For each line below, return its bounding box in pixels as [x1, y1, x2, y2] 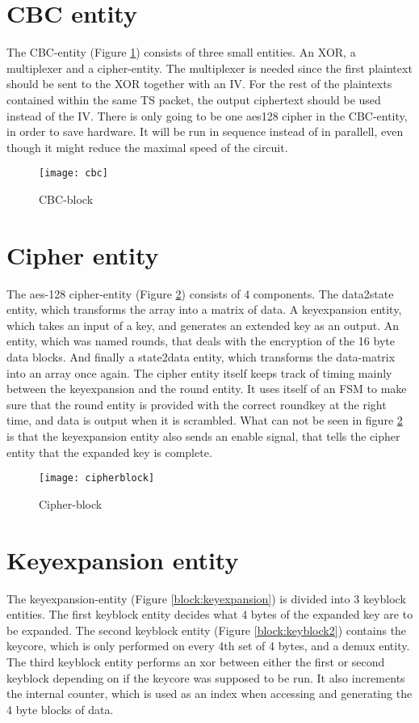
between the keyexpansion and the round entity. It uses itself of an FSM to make [6, 380, 407, 397]
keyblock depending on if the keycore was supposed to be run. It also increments [6, 669, 405, 686]
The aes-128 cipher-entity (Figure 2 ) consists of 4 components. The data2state [6, 285, 394, 302]
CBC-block [39, 190, 94, 207]
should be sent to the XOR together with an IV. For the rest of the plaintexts [6, 75, 392, 92]
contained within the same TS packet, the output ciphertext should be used [6, 91, 381, 108]
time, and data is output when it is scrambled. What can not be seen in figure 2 [6, 412, 403, 429]
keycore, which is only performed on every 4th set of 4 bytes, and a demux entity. [6, 637, 410, 654]
